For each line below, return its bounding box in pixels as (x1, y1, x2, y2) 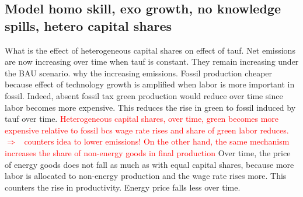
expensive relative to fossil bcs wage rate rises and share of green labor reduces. (5, 124, 289, 136)
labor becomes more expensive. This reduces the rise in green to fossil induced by (5, 101, 296, 113)
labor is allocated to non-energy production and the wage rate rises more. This (5, 170, 287, 182)
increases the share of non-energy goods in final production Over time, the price (5, 146, 291, 159)
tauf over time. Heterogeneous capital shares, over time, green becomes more (5, 112, 279, 125)
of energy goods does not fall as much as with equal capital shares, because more (5, 158, 294, 170)
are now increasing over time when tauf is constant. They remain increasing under (5, 55, 299, 68)
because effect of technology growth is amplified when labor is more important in (5, 78, 295, 90)
